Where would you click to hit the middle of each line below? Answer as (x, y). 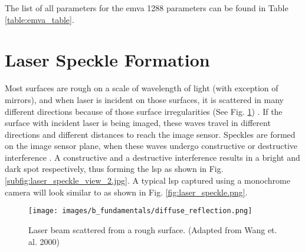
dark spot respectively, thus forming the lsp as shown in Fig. (114, 169)
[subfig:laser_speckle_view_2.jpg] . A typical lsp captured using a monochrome (147, 180)
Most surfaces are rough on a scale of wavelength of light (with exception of (142, 88)
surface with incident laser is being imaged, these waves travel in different (138, 123)
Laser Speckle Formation (107, 60)
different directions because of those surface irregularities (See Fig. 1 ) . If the (144, 111)
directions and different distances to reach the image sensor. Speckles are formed (150, 134)
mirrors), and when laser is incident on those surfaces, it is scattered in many (144, 99)
